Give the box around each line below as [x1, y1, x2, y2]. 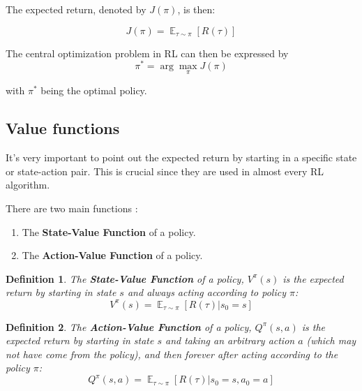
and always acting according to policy [127, 285, 286, 300]
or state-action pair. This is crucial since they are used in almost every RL [6, 163, 324, 178]
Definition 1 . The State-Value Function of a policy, [6, 271, 244, 286]
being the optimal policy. [40, 83, 147, 98]
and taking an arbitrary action [165, 333, 295, 348]
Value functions [6, 117, 120, 139]
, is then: [177, 2, 216, 16]
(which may [306, 333, 356, 348]
